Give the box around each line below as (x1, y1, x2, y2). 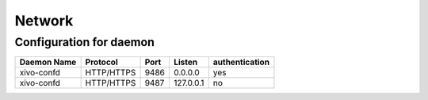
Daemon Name (19, 56, 77, 67)
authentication (212, 56, 269, 67)
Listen (173, 56, 198, 67)
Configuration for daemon (14, 35, 155, 49)
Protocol (85, 56, 118, 67)
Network (14, 12, 74, 29)
